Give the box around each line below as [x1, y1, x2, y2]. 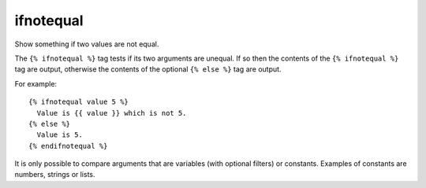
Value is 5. [36, 131, 83, 139]
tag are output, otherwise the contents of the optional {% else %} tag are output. [14, 65, 282, 74]
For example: [14, 79, 58, 88]
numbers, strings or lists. [14, 170, 95, 179]
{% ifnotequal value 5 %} [28, 98, 129, 106]
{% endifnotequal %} [28, 142, 108, 150]
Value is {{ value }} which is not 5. [36, 109, 187, 117]
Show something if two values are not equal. [14, 39, 159, 49]
